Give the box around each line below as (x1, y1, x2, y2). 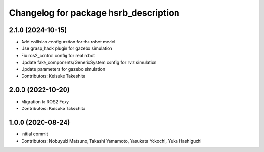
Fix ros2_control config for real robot (21, 52, 95, 58)
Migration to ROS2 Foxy (21, 98, 69, 105)
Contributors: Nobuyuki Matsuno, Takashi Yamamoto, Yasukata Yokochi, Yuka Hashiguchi (21, 138, 202, 144)
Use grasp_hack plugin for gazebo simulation (21, 45, 112, 51)
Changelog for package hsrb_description (9, 7, 179, 18)
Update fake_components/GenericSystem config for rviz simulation (21, 59, 157, 65)
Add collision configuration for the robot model (21, 39, 116, 45)
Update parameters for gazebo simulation (21, 66, 105, 72)
